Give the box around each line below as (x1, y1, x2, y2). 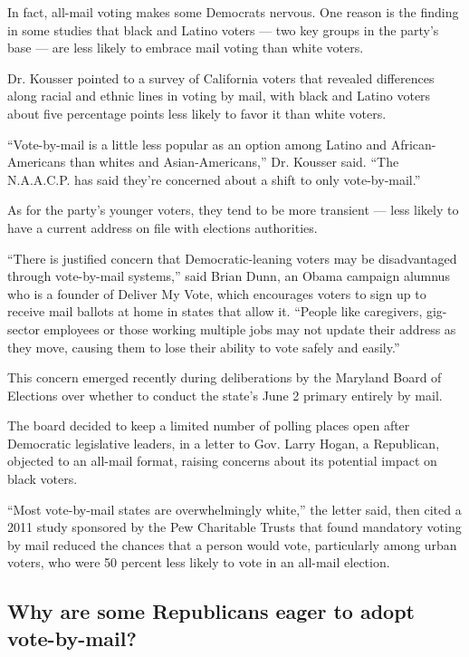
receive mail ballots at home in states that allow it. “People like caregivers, (7, 302, 423, 321)
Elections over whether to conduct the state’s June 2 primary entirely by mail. (7, 385, 443, 404)
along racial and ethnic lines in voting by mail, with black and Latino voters (7, 86, 431, 105)
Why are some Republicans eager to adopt (7, 597, 415, 625)
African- (390, 134, 436, 153)
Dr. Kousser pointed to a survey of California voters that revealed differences (7, 68, 435, 87)
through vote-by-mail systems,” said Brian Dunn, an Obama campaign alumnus (7, 266, 450, 285)
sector (7, 319, 40, 338)
